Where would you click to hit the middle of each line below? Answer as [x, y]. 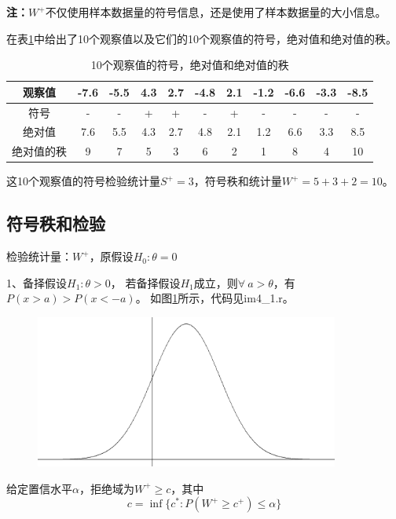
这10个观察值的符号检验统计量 [83, 181]
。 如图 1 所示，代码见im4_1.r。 [214, 298]
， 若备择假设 [145, 282]
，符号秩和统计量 [238, 181]
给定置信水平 [39, 488]
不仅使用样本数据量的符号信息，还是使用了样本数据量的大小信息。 [216, 12]
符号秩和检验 [56, 223]
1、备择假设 [37, 282]
